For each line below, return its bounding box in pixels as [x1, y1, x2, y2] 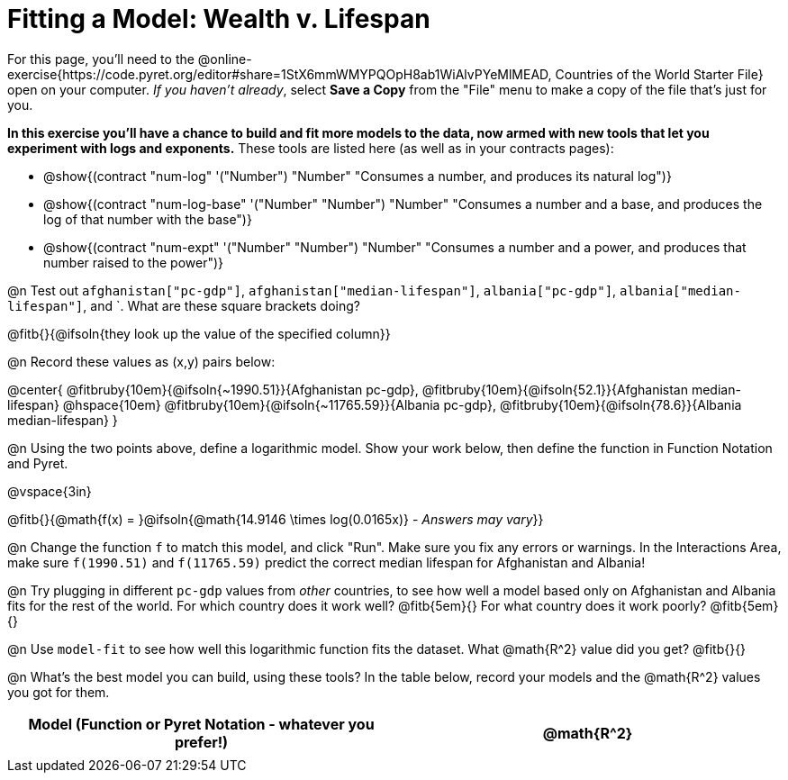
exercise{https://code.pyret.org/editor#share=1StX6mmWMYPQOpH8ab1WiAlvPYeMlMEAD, [7, 66, 552, 82]
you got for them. [7, 684, 110, 700]
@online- [197, 50, 252, 67]
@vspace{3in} [7, 483, 92, 499]
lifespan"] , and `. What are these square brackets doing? [7, 297, 360, 313]
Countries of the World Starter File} [555, 66, 764, 82]
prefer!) [174, 732, 229, 751]
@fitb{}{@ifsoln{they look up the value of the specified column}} [7, 325, 391, 341]
